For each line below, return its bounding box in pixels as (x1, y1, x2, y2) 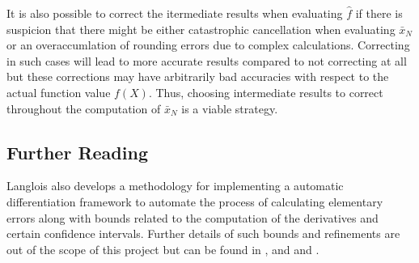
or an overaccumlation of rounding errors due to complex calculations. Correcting (6, 36, 410, 53)
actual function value (6, 83, 111, 100)
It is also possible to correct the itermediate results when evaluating (6, 5, 343, 21)
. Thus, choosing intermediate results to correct (148, 83, 383, 100)
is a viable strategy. (181, 100, 278, 117)
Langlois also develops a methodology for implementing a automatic (6, 177, 344, 194)
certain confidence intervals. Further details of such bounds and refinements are (6, 225, 400, 242)
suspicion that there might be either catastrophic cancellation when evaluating (6, 20, 396, 37)
